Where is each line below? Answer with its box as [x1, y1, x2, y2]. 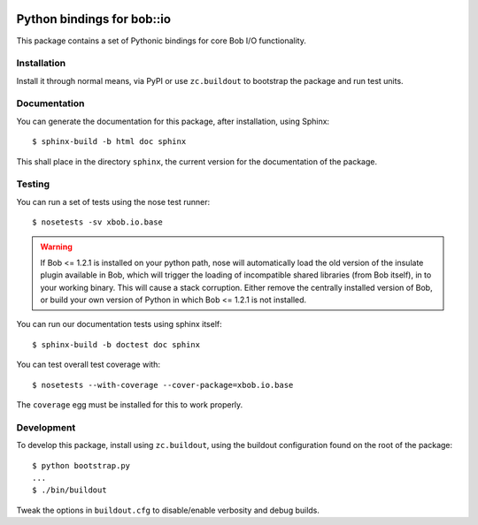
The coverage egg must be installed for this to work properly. [16, 399, 243, 410]
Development [16, 421, 76, 433]
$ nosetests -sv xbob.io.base [32, 217, 164, 227]
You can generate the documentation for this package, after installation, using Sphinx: [16, 116, 330, 126]
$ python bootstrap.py [32, 460, 131, 470]
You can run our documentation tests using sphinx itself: [16, 319, 222, 330]
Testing [16, 178, 50, 190]
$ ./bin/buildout [32, 485, 107, 495]
